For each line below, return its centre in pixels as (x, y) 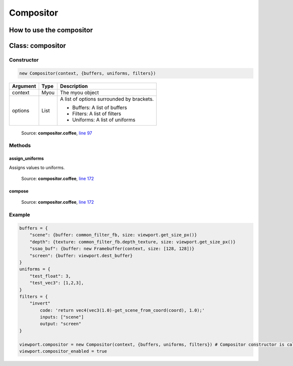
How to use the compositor (51, 30)
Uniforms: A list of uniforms (104, 120)
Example (20, 215)
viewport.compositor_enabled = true (63, 351)
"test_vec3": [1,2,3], (57, 283)
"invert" (40, 303)
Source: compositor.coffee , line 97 (57, 133)
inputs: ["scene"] (62, 317)
